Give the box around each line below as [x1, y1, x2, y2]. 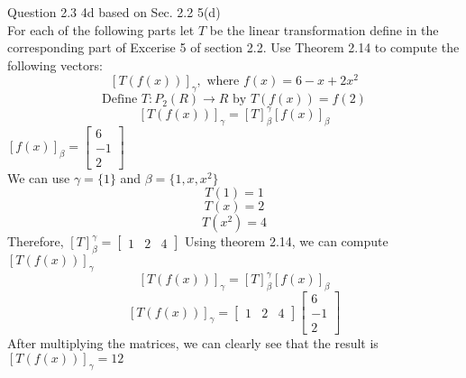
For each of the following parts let [7, 20, 195, 39]
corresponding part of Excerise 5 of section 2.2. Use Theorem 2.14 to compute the [7, 38, 460, 57]
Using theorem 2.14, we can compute [185, 232, 388, 251]
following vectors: [7, 55, 103, 74]
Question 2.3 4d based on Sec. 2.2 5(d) [7, 3, 221, 21]
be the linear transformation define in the [209, 20, 439, 39]
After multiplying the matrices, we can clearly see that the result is [7, 334, 379, 353]
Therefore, [7, 232, 64, 251]
